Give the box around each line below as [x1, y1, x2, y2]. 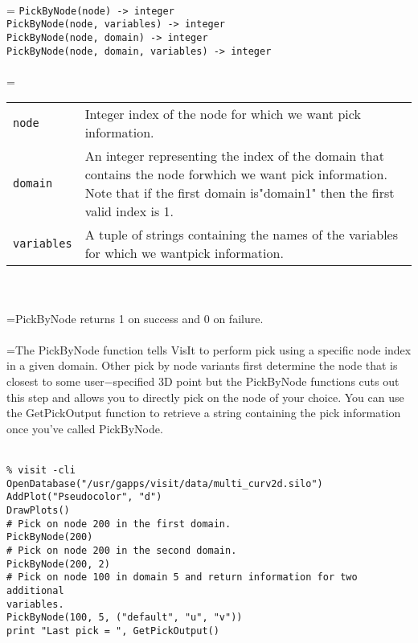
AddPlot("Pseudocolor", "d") [6, 491, 162, 503]
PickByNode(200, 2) [6, 558, 110, 570]
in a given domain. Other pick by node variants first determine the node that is [6, 357, 398, 374]
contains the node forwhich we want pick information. [84, 165, 387, 184]
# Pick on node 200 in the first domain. [6, 518, 232, 530]
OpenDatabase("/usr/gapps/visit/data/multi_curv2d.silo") [6, 477, 323, 489]
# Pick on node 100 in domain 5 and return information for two [6, 571, 358, 584]
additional [6, 584, 64, 596]
